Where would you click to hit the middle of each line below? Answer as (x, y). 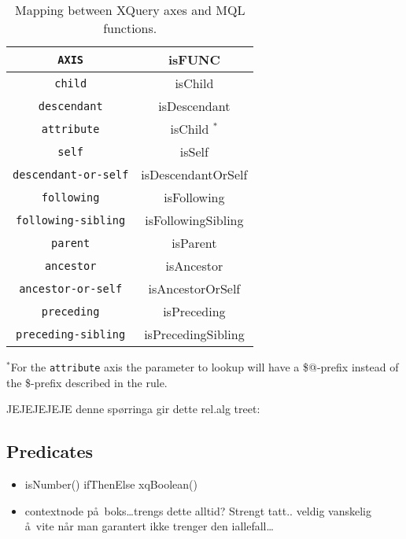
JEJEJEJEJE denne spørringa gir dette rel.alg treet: (133, 409)
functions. (130, 28)
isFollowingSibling (194, 220)
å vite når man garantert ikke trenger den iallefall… (149, 526)
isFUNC (194, 59)
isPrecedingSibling (194, 334)
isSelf (194, 151)
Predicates (50, 451)
